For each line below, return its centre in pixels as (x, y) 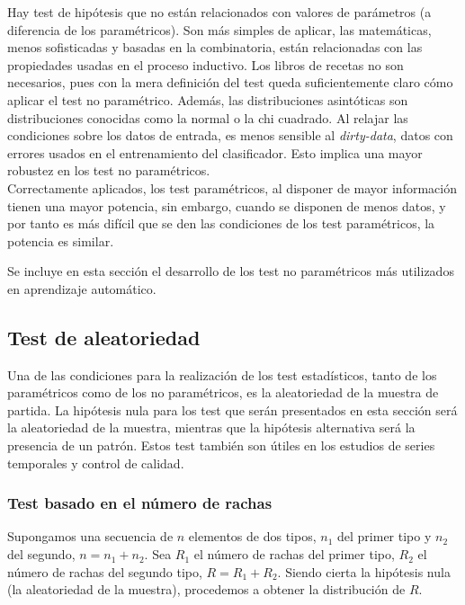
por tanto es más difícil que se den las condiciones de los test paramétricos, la (221, 223)
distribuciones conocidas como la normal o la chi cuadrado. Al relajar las (208, 117)
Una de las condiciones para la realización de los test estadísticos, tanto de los (222, 374)
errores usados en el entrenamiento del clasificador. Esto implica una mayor (215, 152)
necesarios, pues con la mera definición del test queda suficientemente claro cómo (230, 82)
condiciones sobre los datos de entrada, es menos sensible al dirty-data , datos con (230, 135)
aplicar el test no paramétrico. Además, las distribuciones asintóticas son (208, 99)
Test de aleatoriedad (104, 337)
